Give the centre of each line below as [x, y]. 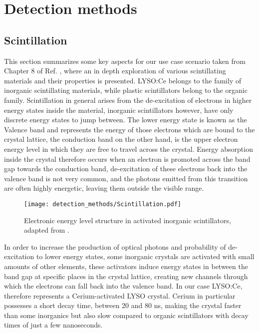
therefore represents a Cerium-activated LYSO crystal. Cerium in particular [120, 295]
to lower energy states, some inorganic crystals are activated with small [145, 256]
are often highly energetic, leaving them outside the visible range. [104, 188]
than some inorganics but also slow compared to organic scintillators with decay [126, 315]
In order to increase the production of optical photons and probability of [115, 246]
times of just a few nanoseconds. [53, 325]
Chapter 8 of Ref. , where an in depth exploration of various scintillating [115, 71]
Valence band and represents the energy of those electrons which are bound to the [129, 129]
